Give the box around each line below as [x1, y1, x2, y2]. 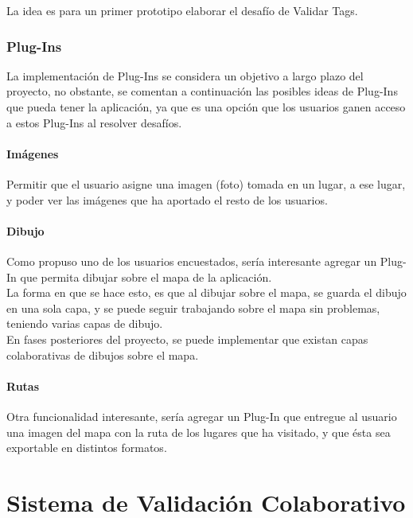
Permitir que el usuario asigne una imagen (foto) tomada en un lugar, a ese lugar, [6, 175, 406, 192]
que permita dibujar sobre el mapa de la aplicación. [20, 268, 272, 285]
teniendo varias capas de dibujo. [6, 315, 163, 332]
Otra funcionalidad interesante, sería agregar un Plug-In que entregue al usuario [6, 407, 397, 424]
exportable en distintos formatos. [6, 439, 167, 456]
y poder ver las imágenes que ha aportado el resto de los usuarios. [6, 191, 328, 208]
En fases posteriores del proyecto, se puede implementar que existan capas [6, 330, 368, 347]
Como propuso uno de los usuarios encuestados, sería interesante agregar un [6, 252, 377, 269]
